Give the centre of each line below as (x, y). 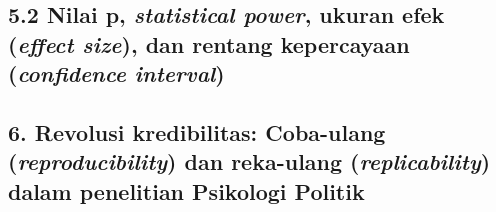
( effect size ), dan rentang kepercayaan (209, 43)
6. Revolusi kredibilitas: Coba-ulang (197, 131)
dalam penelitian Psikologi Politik (186, 190)
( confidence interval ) (116, 73)
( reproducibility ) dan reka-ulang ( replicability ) (249, 161)
